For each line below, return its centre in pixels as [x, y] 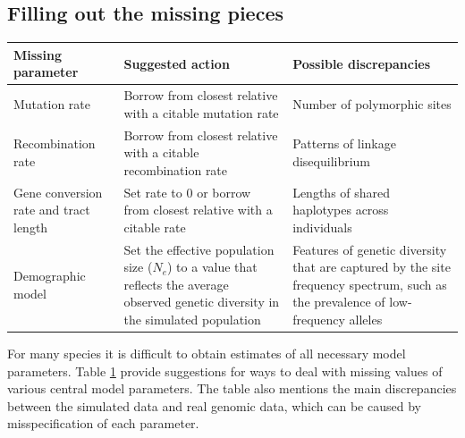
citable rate [155, 227]
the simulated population [192, 320]
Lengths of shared [342, 192]
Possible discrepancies [362, 63]
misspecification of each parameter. [103, 423]
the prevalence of [339, 302]
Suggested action [177, 63]
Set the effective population [199, 249]
